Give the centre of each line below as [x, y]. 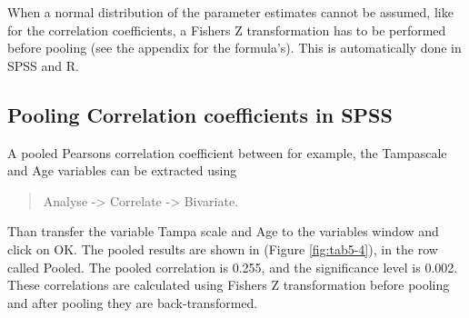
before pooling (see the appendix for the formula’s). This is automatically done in [234, 48]
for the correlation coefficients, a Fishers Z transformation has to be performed [227, 30]
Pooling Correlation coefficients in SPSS [200, 114]
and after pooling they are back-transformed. [133, 302]
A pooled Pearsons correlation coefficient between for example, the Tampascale [227, 152]
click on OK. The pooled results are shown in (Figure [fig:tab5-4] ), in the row [223, 248]
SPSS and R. [43, 65]
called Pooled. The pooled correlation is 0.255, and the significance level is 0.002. [233, 267]
